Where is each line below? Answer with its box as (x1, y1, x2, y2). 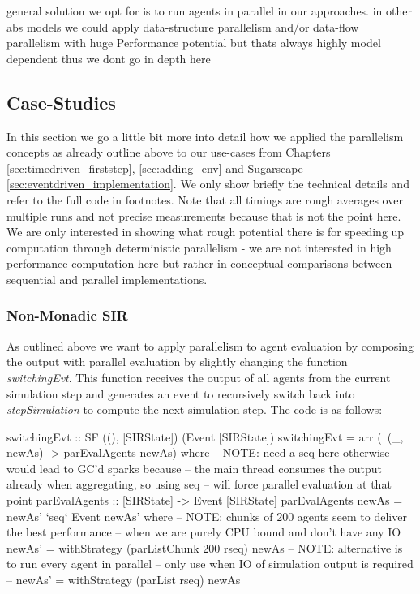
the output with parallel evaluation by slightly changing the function (6, 353, 348, 370)
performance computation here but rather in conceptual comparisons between (6, 255, 392, 272)
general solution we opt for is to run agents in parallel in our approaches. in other (6, 2, 412, 19)
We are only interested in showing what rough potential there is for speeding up (6, 223, 405, 240)
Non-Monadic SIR (6, 305, 128, 325)
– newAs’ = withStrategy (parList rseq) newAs (6, 571, 241, 588)
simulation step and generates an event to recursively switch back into (6, 385, 355, 402)
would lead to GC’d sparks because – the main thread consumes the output (6, 459, 382, 476)
